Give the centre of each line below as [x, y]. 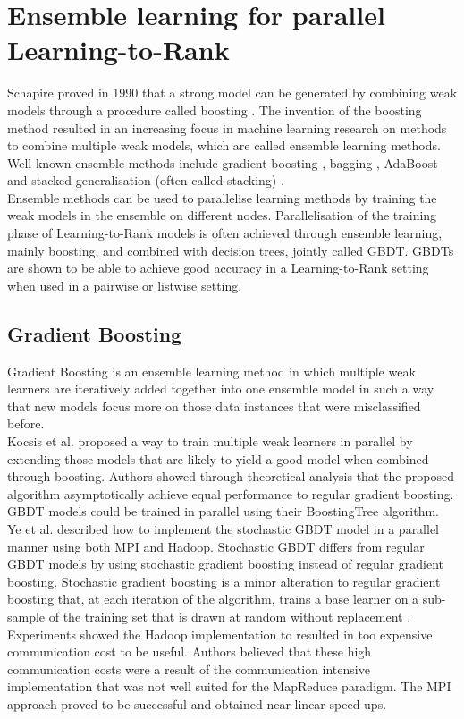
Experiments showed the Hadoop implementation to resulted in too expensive [220, 634]
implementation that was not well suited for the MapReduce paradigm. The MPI [229, 686]
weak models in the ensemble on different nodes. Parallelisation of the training [222, 215]
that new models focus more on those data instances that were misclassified [214, 406]
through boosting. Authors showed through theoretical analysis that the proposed [231, 476]
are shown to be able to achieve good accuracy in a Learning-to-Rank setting [218, 268]
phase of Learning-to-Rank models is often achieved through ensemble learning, [225, 233]
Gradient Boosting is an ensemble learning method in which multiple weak [211, 371]
